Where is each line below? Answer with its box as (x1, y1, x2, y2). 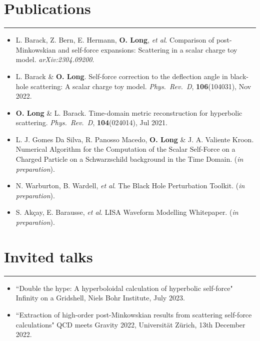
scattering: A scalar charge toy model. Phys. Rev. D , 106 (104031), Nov (30, 81, 251, 91)
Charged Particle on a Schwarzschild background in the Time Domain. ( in (15, 154, 243, 164)
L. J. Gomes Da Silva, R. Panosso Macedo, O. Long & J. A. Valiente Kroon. (15, 134, 254, 144)
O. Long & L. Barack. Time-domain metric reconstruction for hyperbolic (15, 107, 242, 118)
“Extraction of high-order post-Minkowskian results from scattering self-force (15, 309, 252, 319)
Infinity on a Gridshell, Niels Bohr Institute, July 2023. (15, 292, 185, 303)
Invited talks (4, 246, 93, 266)
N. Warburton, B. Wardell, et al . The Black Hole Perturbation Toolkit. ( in (15, 180, 245, 191)
